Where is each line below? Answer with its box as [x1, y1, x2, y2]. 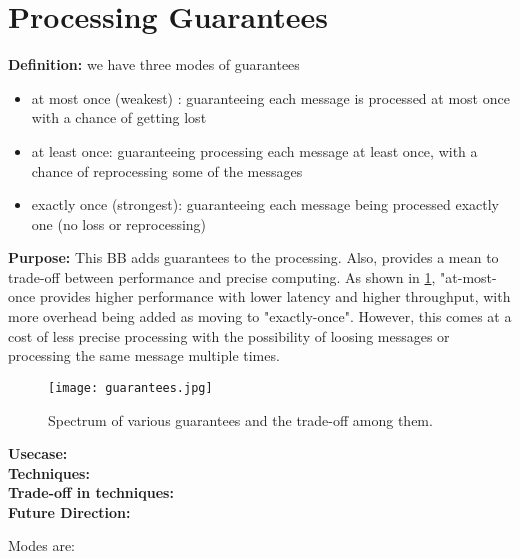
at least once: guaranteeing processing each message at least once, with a [31, 140, 478, 161]
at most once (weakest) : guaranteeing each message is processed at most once [31, 87, 510, 108]
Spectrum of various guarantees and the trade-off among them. [48, 409, 433, 430]
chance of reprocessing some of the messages [31, 160, 303, 181]
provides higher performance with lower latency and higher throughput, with [39, 286, 511, 307]
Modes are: [8, 535, 76, 556]
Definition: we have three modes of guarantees [8, 54, 300, 75]
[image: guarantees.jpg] [48, 380, 213, 395]
